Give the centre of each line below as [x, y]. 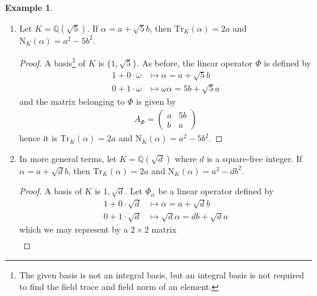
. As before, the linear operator [195, 62]
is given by [156, 101]
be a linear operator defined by [216, 191]
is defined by [288, 62]
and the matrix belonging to [72, 101]
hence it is [38, 138]
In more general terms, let [68, 158]
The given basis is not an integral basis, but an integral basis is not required [162, 274]
